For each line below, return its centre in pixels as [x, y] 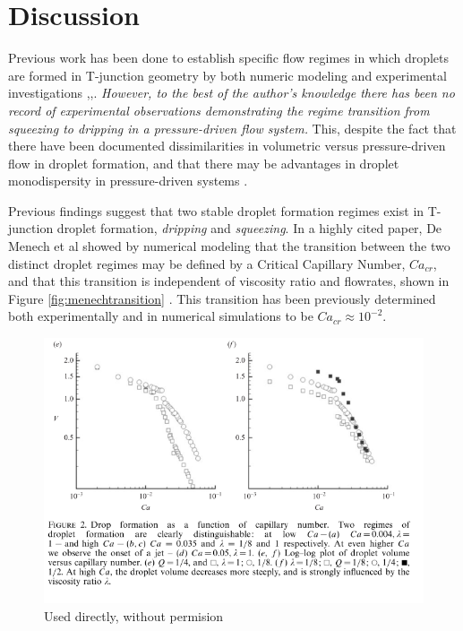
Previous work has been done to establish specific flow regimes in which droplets [229, 58]
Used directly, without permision [134, 615]
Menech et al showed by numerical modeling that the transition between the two [229, 246]
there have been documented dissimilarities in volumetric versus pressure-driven [227, 146]
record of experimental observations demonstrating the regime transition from [219, 110]
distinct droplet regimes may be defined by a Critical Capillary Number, [207, 263]
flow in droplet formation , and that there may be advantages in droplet [204, 163]
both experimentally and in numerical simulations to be [161, 316]
